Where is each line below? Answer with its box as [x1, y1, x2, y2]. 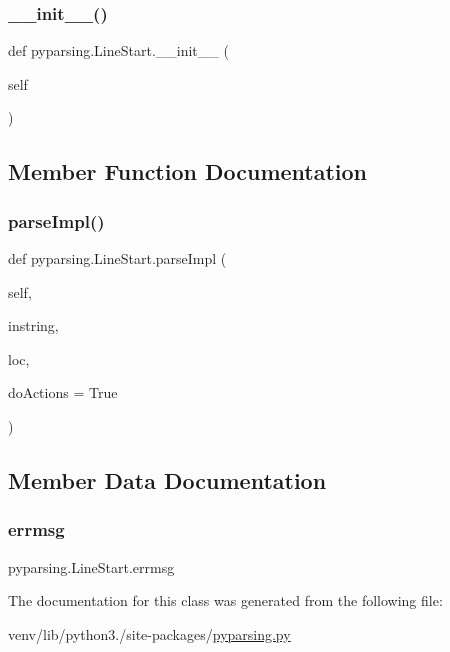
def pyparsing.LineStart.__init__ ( [8, 40, 229, 61]
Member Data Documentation [8, 464, 327, 495]
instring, [8, 315, 59, 336]
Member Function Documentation [8, 156, 368, 187]
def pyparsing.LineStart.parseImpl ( [8, 248, 227, 268]
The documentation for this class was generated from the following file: [8, 590, 443, 611]
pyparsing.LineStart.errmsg [8, 556, 175, 577]
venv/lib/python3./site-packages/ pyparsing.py [8, 623, 291, 644]
